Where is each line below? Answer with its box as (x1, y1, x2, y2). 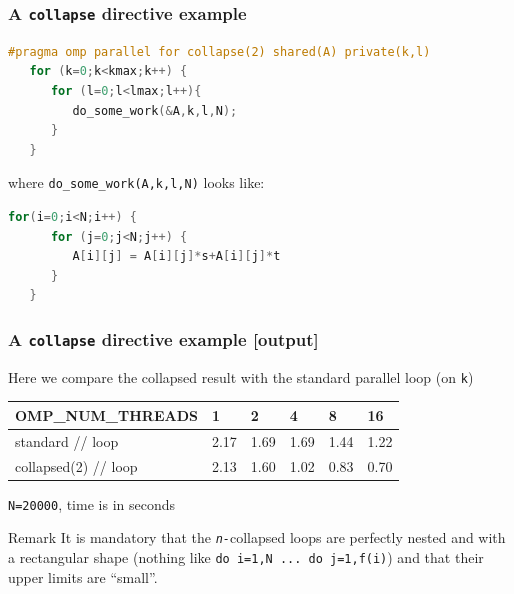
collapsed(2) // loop (15, 455, 138, 476)
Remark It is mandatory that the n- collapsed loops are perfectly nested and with (8, 527, 506, 548)
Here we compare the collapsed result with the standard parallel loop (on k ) (8, 366, 474, 387)
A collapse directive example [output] (8, 326, 319, 351)
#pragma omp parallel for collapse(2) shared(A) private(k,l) (8, 44, 431, 59)
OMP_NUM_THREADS (15, 404, 198, 425)
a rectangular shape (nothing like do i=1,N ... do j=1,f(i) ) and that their (8, 547, 484, 567)
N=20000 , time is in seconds (8, 493, 175, 514)
